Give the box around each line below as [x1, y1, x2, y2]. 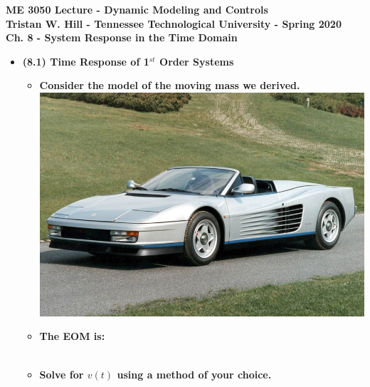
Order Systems [159, 53, 234, 68]
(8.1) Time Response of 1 [22, 53, 149, 68]
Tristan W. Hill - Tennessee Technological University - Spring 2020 [6, 16, 342, 31]
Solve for [39, 366, 84, 381]
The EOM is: [39, 329, 105, 344]
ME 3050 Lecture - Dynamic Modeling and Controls [6, 2, 268, 16]
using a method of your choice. [117, 366, 272, 381]
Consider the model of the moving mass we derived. [39, 78, 300, 93]
